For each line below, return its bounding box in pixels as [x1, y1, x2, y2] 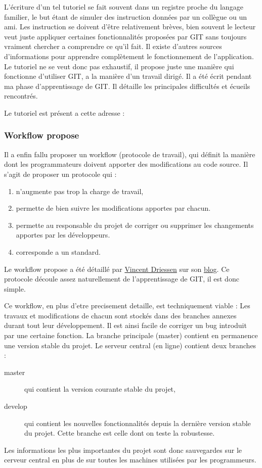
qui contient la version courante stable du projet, [24, 384, 176, 394]
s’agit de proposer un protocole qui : [4, 168, 117, 179]
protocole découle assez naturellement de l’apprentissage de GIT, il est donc [4, 273, 239, 284]
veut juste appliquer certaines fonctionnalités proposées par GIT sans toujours [4, 31, 247, 41]
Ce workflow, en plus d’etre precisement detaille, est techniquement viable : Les [4, 300, 250, 311]
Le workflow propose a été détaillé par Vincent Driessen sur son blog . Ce [4, 263, 230, 274]
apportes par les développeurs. [16, 229, 110, 240]
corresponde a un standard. [16, 246, 101, 257]
